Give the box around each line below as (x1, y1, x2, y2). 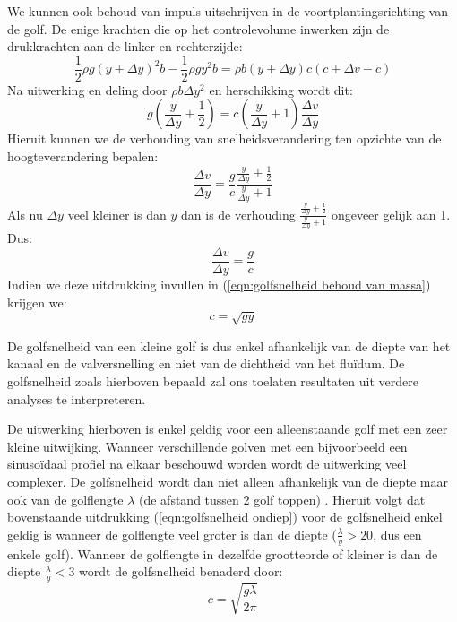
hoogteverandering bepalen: (7, 147, 159, 166)
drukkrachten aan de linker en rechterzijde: (7, 37, 243, 56)
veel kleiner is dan (67, 204, 167, 223)
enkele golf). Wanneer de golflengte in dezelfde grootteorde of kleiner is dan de (7, 544, 438, 563)
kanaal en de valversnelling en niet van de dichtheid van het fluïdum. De (7, 354, 405, 373)
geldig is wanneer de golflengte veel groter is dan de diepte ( (7, 524, 337, 543)
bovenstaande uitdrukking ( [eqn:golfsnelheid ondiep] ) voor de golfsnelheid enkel (7, 507, 443, 526)
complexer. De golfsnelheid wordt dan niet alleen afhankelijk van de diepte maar (7, 471, 448, 490)
